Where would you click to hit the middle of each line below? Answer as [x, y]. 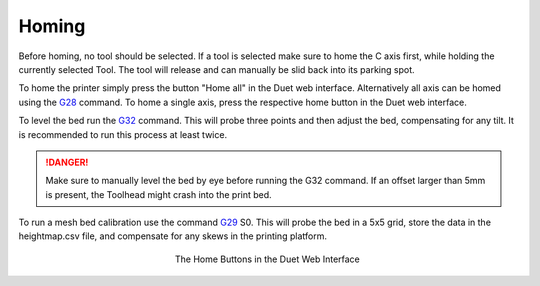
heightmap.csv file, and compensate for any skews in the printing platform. [172, 236]
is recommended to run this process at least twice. [123, 134]
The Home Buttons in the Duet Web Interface [267, 259]
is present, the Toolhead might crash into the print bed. [158, 194]
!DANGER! [67, 162]
